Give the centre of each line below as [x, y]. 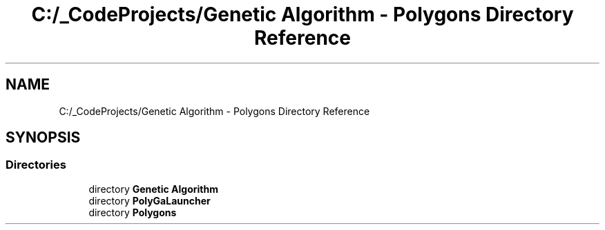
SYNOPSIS [43, 138]
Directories [36, 165]
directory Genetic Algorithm [153, 189]
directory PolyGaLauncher [150, 200]
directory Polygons [133, 212]
